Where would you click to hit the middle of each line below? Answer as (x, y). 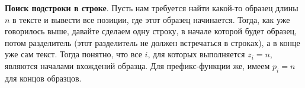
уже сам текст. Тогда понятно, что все (73, 54)
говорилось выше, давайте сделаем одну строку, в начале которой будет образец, (151, 31)
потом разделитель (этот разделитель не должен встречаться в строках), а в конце (152, 42)
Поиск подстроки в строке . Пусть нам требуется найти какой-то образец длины (152, 8)
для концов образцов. (43, 78)
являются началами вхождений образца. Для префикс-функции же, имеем (137, 65)
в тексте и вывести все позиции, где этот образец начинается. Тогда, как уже (151, 19)
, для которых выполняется (196, 54)
